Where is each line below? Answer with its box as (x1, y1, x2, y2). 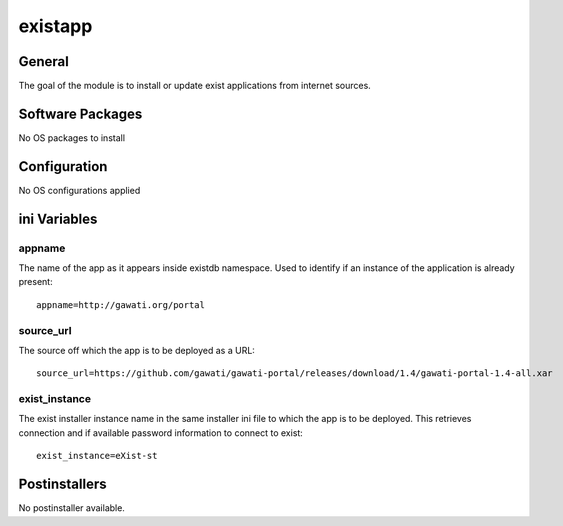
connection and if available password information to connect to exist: (18, 426, 304, 439)
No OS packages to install (18, 131, 125, 144)
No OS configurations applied (18, 184, 141, 196)
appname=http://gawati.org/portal (36, 299, 205, 310)
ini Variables (18, 210, 98, 227)
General (18, 53, 70, 70)
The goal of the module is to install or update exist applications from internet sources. (18, 80, 372, 92)
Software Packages (18, 105, 143, 122)
